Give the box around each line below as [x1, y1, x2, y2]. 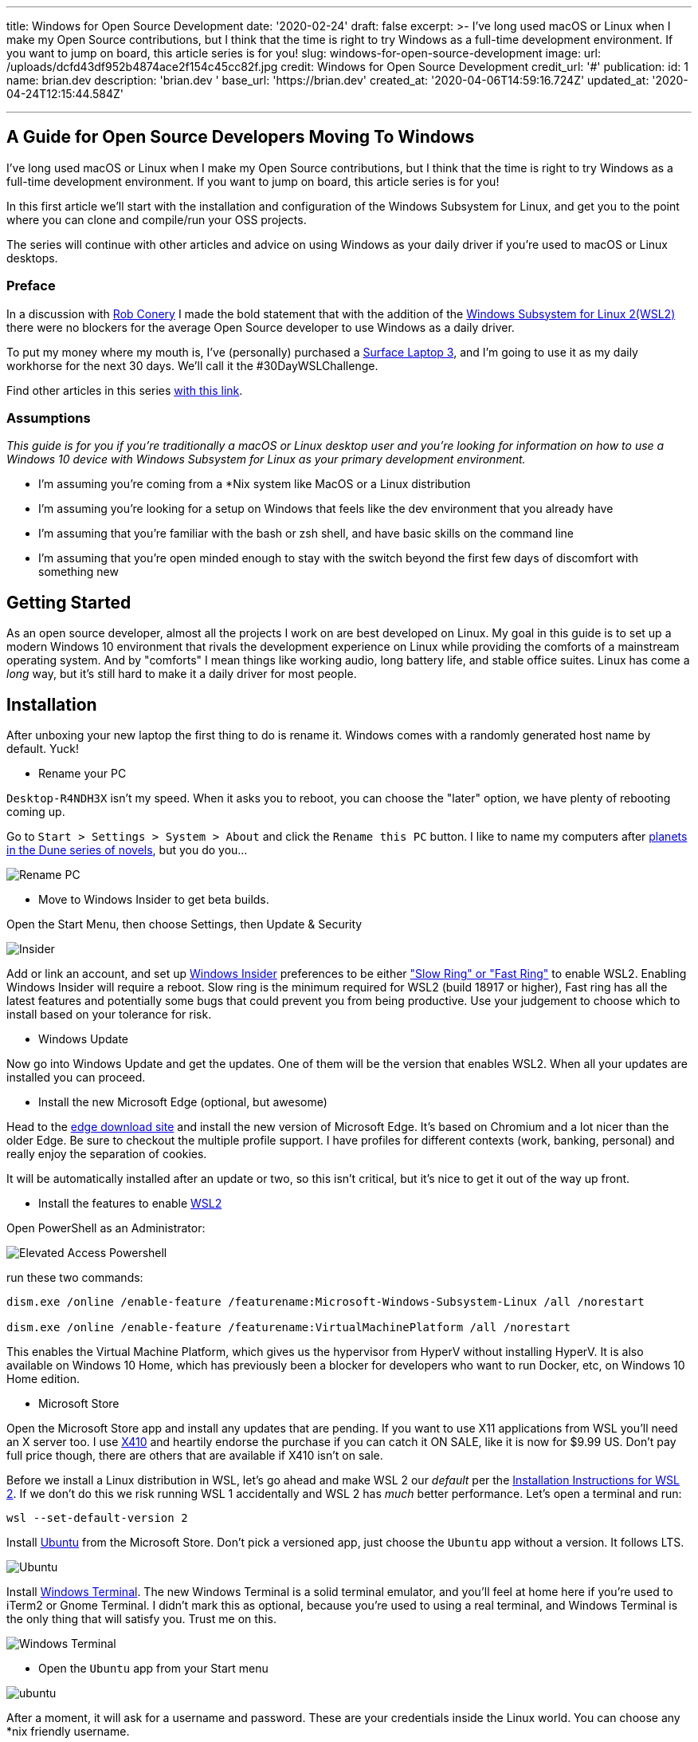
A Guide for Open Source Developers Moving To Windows [6, 127, 475, 148]
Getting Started [6, 592, 131, 613]
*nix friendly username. [6, 1724, 130, 1739]
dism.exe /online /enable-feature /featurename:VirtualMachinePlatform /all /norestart [6, 1321, 571, 1334]
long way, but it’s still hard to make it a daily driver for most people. [6, 667, 357, 681]
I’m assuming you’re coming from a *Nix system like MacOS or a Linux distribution [38, 477, 471, 491]
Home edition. [6, 1372, 80, 1386]
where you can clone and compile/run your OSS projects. [6, 212, 307, 227]
